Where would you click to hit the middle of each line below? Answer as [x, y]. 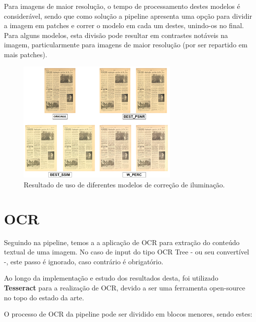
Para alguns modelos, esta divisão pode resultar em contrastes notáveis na [116, 35]
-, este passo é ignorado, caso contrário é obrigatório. [84, 261]
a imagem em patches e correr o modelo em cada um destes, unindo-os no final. [124, 25]
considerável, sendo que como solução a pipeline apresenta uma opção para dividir [128, 16]
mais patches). [26, 54]
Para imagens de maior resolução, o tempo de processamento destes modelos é [122, 6]
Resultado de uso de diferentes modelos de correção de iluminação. [124, 184]
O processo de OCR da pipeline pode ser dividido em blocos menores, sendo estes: [128, 314]
